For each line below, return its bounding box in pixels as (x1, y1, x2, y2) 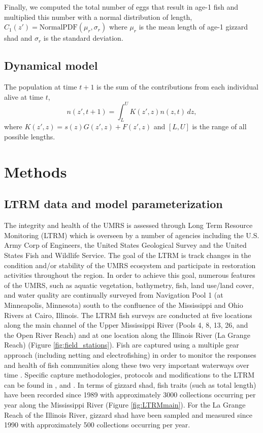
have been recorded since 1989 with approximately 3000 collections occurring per (4, 389, 256, 400)
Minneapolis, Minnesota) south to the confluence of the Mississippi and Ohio (4, 299, 243, 310)
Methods (4, 161, 67, 182)
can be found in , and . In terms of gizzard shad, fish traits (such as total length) (4, 379, 256, 390)
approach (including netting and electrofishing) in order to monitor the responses (4, 349, 256, 360)
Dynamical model (4, 57, 98, 73)
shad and (4, 33, 32, 43)
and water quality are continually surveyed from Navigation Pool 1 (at (4, 290, 223, 300)
